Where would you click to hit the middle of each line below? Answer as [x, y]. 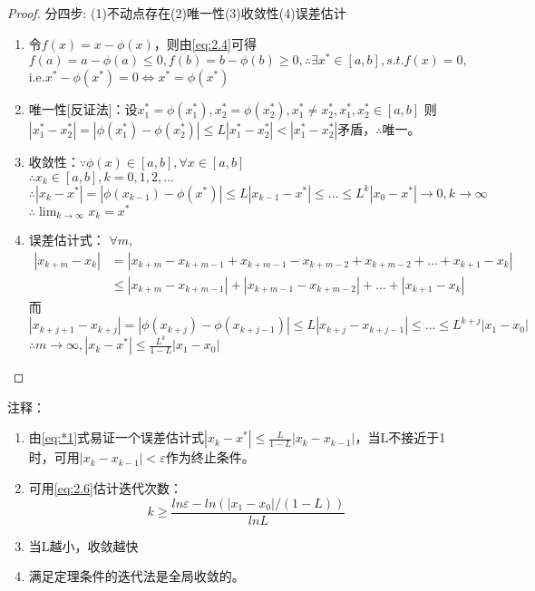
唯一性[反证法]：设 [83, 109]
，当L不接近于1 [400, 437]
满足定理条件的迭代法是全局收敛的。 [136, 576]
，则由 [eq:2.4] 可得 [205, 43]
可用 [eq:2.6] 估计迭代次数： [105, 488]
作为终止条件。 [210, 457]
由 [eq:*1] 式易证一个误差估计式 [117, 437]
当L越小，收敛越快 [83, 545]
